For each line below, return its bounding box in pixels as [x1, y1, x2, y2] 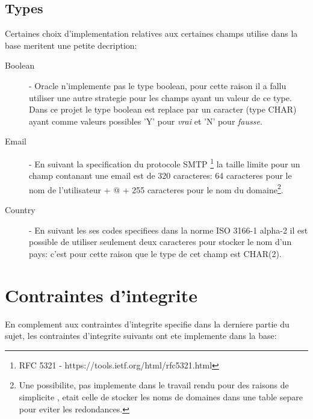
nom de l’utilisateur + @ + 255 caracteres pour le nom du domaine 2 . [29, 181, 284, 196]
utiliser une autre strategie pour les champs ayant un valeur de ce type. [29, 91, 292, 104]
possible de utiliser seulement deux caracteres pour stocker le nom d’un [29, 235, 292, 248]
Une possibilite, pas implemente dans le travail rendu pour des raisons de [19, 379, 289, 391]
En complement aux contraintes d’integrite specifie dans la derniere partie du [5, 317, 290, 330]
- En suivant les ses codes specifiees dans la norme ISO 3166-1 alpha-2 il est [29, 223, 308, 236]
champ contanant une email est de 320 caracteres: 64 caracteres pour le [29, 169, 292, 182]
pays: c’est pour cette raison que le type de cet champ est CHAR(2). [29, 247, 282, 259]
